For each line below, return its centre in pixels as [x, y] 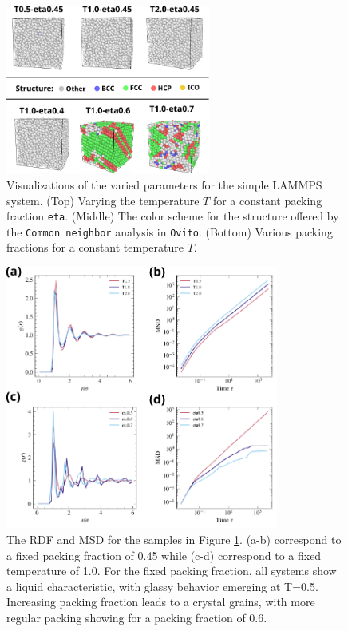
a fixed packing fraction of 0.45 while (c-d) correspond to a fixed [164, 555]
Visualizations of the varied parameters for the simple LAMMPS [164, 184]
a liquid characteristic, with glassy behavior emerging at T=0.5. [162, 586]
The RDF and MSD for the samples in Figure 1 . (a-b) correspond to [174, 539]
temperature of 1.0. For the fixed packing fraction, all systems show [172, 571]
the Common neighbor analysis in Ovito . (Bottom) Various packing [170, 231]
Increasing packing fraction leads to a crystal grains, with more [161, 602]
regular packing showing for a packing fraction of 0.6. [137, 617]
